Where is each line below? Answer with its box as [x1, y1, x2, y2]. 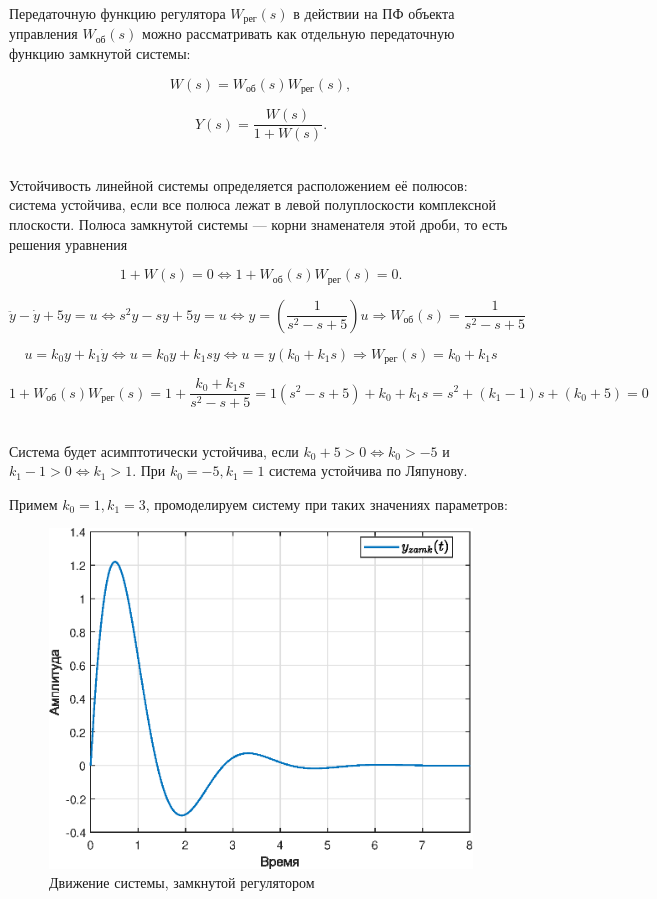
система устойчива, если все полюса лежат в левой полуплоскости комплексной [9, 194, 496, 215]
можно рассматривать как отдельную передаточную [142, 23, 455, 44]
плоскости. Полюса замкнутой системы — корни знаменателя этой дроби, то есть [9, 213, 508, 234]
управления [9, 23, 78, 44]
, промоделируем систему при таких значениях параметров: [145, 493, 508, 514]
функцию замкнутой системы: [9, 43, 191, 64]
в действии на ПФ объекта [293, 3, 455, 23]
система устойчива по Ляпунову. [269, 460, 468, 481]
